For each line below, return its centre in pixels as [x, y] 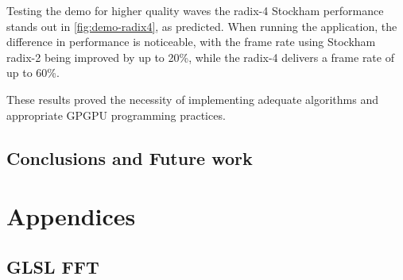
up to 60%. [33, 73]
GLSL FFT [53, 266]
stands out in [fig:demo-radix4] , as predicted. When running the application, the [202, 26]
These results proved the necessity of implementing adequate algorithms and [192, 99]
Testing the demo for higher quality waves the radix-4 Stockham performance [195, 10]
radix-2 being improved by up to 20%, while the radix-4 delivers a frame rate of [200, 57]
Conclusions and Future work [130, 157]
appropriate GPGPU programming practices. [116, 115]
